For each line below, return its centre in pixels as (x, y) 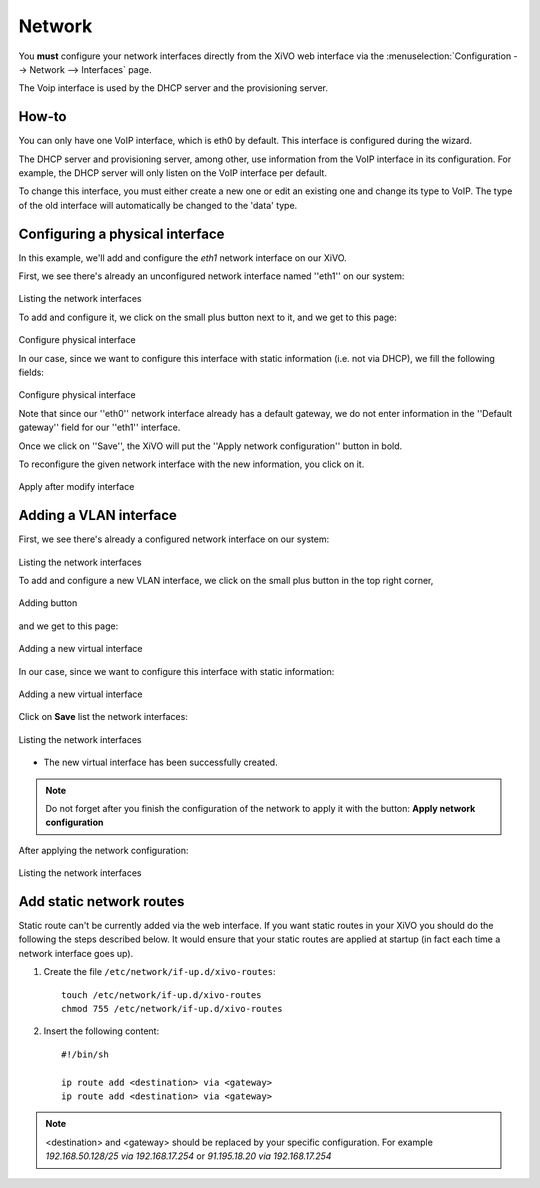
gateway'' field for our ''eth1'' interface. (99, 427)
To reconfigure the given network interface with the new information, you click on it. (191, 464)
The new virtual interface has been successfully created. (161, 762)
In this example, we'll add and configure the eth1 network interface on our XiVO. (182, 257)
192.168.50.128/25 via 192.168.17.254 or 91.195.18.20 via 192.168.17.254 (188, 1156)
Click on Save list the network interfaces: (103, 717)
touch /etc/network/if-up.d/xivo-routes (161, 994)
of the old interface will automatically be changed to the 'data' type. (158, 205)
